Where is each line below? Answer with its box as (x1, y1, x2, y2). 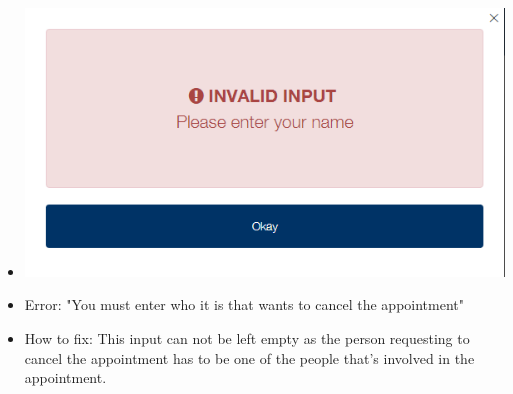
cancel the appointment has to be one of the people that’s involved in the (24, 347, 475, 368)
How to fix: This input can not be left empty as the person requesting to (24, 328, 470, 348)
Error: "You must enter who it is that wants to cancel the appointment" (24, 294, 465, 315)
